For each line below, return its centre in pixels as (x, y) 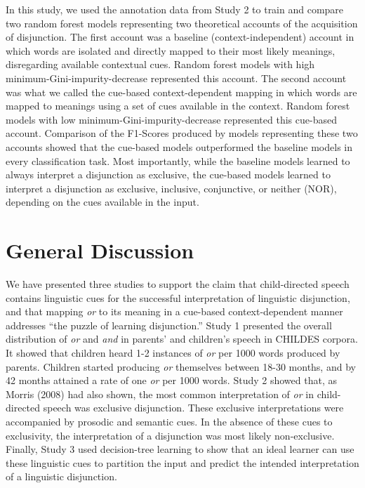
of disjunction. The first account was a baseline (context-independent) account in (180, 37)
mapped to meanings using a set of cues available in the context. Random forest (178, 106)
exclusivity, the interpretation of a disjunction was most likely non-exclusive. (170, 435)
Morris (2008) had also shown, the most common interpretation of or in (160, 394)
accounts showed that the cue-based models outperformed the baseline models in (179, 146)
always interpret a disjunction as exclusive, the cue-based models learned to (168, 174)
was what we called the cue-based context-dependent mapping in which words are (181, 92)
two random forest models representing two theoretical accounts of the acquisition (182, 23)
